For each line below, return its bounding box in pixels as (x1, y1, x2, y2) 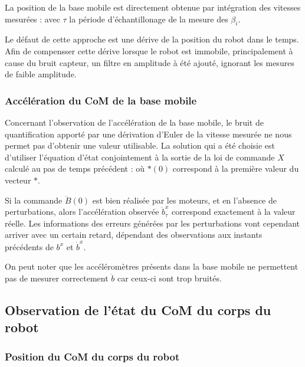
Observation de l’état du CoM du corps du (5, 300, 271, 319)
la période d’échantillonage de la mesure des (69, 12, 228, 25)
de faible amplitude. (5, 68, 77, 80)
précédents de (5, 240, 54, 253)
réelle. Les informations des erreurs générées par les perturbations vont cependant (5, 217, 300, 229)
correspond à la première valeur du (172, 162, 299, 175)
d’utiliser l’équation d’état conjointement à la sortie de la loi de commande (5, 150, 275, 163)
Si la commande (5, 194, 63, 206)
